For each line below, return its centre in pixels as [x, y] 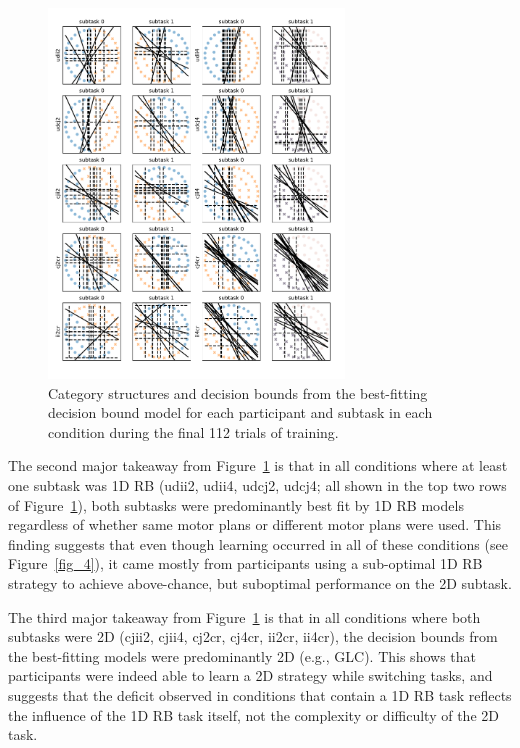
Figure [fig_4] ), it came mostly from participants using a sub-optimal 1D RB [245, 563]
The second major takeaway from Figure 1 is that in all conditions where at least [258, 465]
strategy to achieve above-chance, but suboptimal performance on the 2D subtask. [260, 583]
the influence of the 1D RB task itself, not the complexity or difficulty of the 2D [253, 714]
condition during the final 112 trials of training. [193, 431]
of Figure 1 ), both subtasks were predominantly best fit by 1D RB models [236, 504]
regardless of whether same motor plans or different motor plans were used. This [255, 524]
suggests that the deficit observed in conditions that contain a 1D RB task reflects [260, 694]
